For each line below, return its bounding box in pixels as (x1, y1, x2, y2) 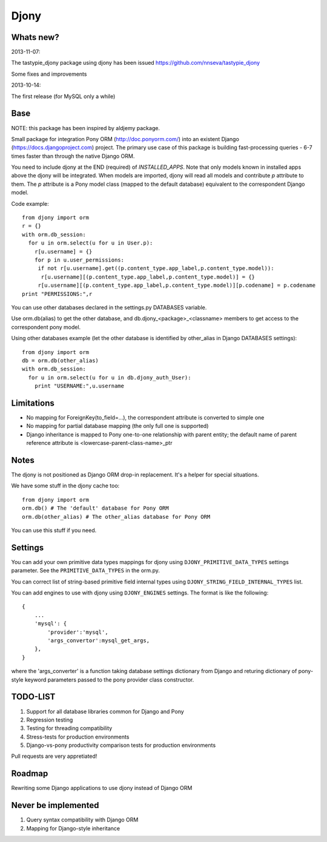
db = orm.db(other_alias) (22, 357, 99, 364)
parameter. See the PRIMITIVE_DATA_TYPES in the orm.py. (11, 567, 160, 574)
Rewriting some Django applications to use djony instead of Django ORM (11, 784, 193, 792)
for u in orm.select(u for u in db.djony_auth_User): (28, 374, 191, 381)
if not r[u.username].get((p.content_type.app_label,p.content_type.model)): (38, 265, 274, 272)
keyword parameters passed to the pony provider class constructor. (24, 676, 194, 683)
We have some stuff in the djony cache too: (11, 482, 120, 490)
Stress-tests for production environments (26, 733, 130, 740)
